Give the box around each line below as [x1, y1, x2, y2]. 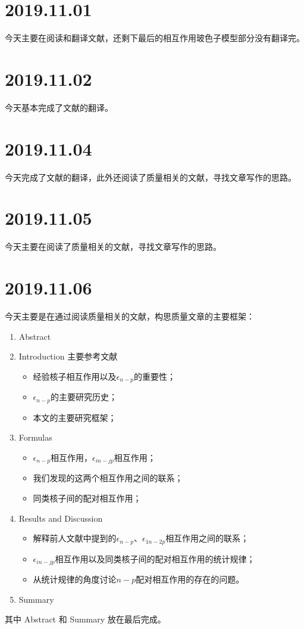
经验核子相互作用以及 [33, 370, 117, 382]
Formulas [18, 431, 52, 444]
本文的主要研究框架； [33, 411, 117, 423]
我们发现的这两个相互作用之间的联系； [33, 472, 183, 484]
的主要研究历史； [50, 391, 117, 403]
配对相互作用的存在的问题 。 [136, 573, 245, 585]
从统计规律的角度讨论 [33, 573, 117, 585]
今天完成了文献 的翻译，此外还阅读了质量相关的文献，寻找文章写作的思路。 [5, 171, 296, 183]
